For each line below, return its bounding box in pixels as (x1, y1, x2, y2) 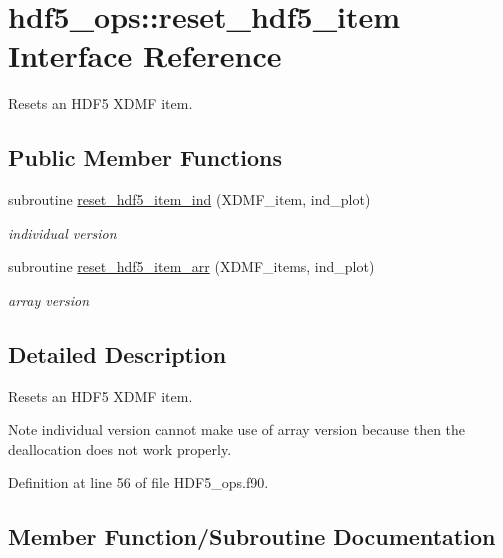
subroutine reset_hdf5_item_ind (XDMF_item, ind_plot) (8, 189, 371, 210)
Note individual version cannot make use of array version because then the (8, 419, 466, 440)
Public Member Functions (8, 142, 282, 173)
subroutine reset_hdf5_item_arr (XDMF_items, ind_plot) (8, 256, 375, 277)
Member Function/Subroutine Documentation (8, 521, 496, 552)
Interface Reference (8, 35, 282, 76)
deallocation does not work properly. (8, 438, 232, 459)
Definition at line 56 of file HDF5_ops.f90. (8, 472, 269, 493)
